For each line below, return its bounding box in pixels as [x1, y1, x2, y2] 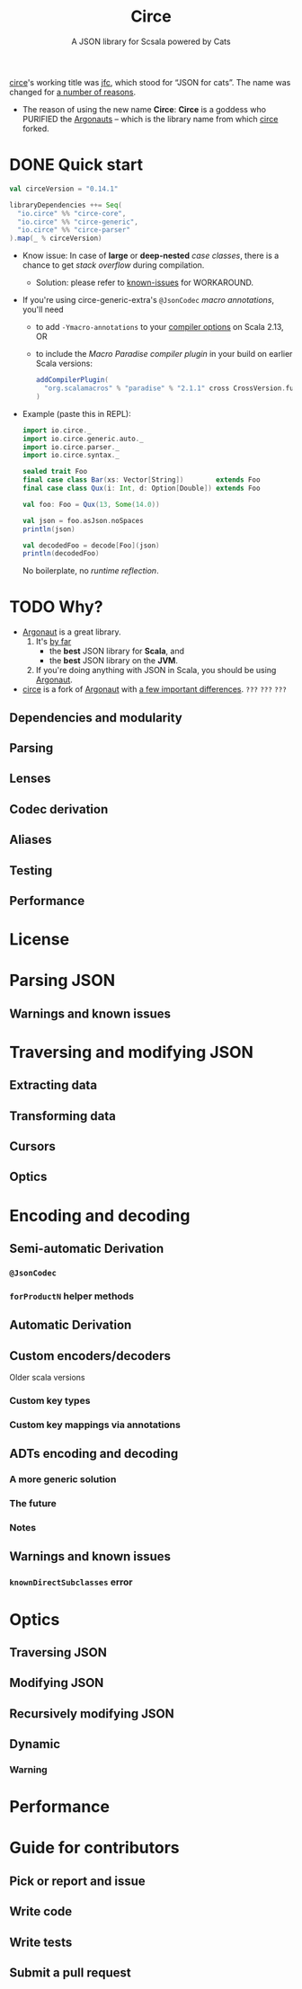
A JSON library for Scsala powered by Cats [71, 36, 231, 47]
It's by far [35, 636, 72, 647]
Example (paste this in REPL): [22, 408, 132, 419]
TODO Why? [9, 597, 103, 617]
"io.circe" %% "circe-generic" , [17, 218, 139, 226]
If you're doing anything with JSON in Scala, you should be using [35, 665, 277, 676]
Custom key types [9, 1394, 91, 1407]
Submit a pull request [9, 1965, 132, 1980]
